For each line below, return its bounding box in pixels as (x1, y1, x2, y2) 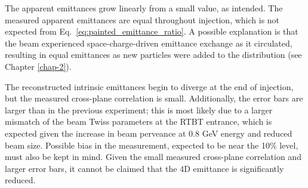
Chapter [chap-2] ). (5, 60, 72, 72)
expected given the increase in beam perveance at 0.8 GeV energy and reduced (5, 127, 292, 139)
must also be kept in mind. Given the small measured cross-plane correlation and (5, 150, 301, 163)
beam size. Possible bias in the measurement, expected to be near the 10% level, (5, 138, 298, 151)
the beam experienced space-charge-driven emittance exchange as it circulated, (5, 36, 292, 49)
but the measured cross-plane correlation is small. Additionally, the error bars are (5, 92, 303, 104)
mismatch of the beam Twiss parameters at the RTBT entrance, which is (5, 115, 272, 128)
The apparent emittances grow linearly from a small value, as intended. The (5, 2, 283, 14)
